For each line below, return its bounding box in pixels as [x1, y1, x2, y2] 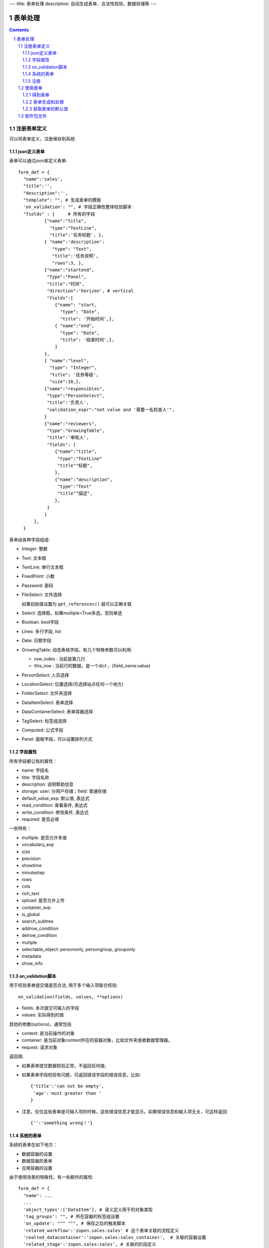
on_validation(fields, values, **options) [18, 994, 124, 999]
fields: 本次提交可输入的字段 [21, 1005, 80, 1011]
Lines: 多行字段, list [21, 628, 61, 634]
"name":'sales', [23, 176, 63, 182]
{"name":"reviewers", [44, 421, 97, 426]
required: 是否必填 [21, 816, 59, 822]
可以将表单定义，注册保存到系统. [9, 135, 77, 142]
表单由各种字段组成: [9, 537, 50, 543]
